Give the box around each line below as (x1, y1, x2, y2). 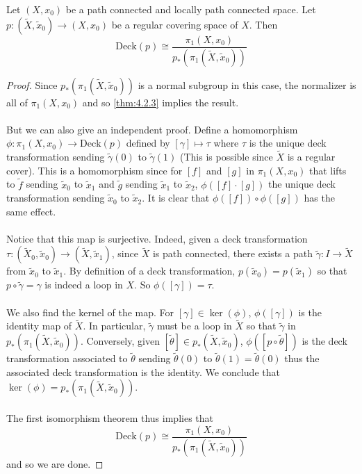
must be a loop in (156, 318, 232, 333)
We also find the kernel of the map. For (6, 304, 174, 319)
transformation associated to (6, 351, 128, 366)
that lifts (308, 163, 347, 177)
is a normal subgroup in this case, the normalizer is (138, 77, 356, 92)
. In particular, (83, 318, 146, 333)
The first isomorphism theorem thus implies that (6, 411, 213, 425)
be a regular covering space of (111, 17, 238, 31)
